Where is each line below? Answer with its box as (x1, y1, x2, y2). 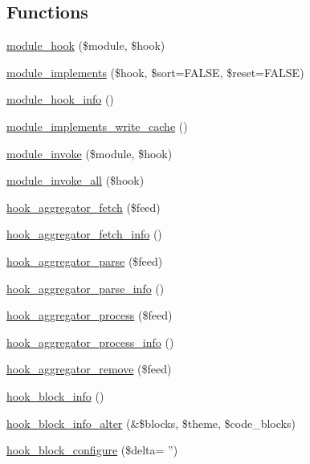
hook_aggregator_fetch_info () (6, 226, 162, 242)
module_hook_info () (6, 91, 114, 108)
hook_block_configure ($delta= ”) (6, 442, 178, 458)
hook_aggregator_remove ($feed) (6, 360, 172, 377)
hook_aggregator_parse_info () (6, 279, 165, 296)
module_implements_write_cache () (6, 117, 188, 134)
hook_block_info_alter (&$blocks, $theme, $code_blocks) (6, 414, 296, 431)
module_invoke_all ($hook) (6, 172, 145, 189)
